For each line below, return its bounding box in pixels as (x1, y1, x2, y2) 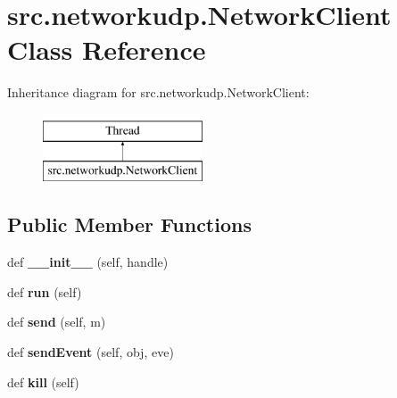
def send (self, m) (7, 312, 106, 331)
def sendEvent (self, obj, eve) (7, 343, 174, 361)
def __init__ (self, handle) (7, 253, 169, 271)
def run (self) (7, 282, 82, 301)
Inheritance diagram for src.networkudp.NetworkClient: (7, 83, 310, 102)
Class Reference (7, 31, 206, 68)
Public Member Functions (7, 211, 252, 238)
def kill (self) (7, 372, 79, 391)
